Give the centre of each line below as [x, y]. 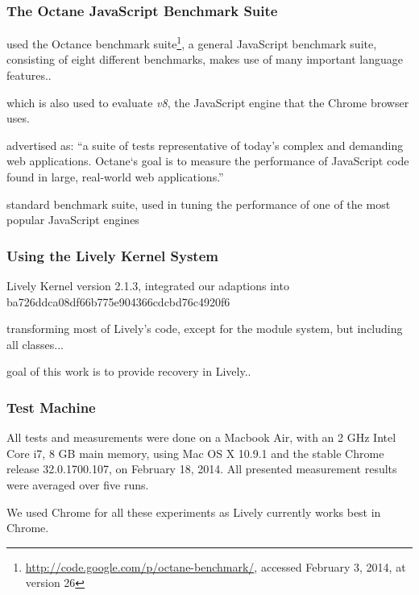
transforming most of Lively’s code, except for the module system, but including [205, 329]
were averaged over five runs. [78, 485]
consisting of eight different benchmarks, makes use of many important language [205, 59]
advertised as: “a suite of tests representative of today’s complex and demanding [205, 145]
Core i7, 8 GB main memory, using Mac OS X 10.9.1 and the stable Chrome [195, 453]
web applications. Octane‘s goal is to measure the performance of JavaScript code [208, 161]
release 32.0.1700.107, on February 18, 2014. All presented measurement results [202, 469]
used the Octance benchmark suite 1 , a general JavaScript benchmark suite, [192, 42]
